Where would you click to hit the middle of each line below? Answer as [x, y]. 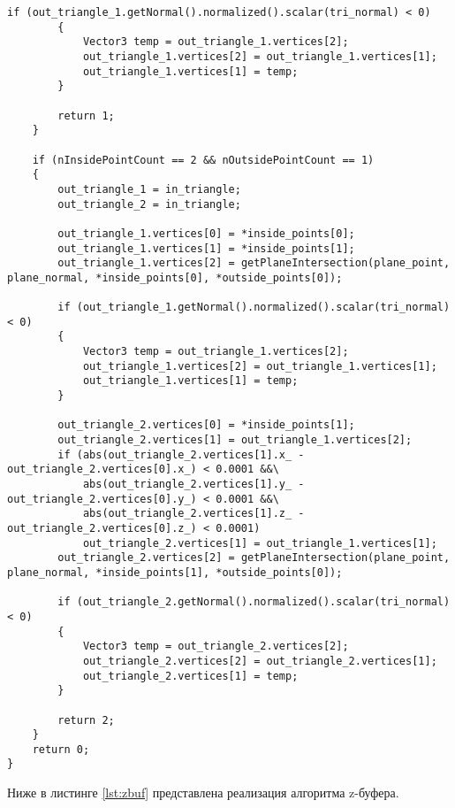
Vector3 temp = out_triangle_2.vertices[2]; [216, 646]
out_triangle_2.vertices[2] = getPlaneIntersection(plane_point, [254, 558]
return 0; [61, 749]
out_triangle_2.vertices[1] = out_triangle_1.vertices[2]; [235, 440]
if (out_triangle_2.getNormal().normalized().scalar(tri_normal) [254, 602]
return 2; [86, 720]
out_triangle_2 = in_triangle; [149, 204]
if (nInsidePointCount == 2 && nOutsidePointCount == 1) [203, 160]
